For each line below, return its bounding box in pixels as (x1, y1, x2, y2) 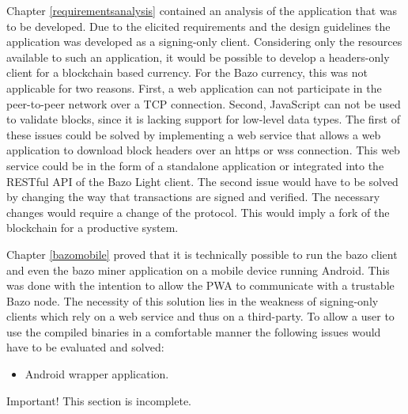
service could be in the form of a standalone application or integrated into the (6, 157, 384, 173)
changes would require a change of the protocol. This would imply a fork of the (6, 203, 390, 220)
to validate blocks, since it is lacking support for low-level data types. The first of (6, 111, 400, 127)
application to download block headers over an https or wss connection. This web (6, 142, 400, 158)
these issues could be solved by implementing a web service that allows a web (6, 126, 381, 142)
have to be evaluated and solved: (6, 339, 164, 355)
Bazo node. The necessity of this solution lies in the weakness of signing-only (6, 292, 379, 309)
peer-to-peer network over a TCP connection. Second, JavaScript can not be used (6, 95, 401, 112)
